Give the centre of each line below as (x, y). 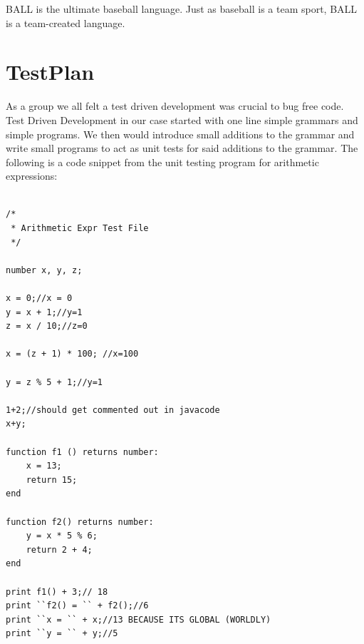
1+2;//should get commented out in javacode (113, 410)
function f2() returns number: (80, 522)
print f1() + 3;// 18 (57, 592)
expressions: (32, 176)
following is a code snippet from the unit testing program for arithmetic (162, 162)
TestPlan (50, 72)
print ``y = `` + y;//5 (62, 634)
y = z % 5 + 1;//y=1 (54, 382)
